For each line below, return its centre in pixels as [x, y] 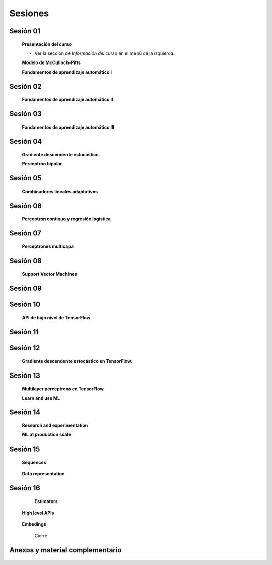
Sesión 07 [25, 233]
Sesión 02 [26, 86]
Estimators [46, 501]
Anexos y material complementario [65, 550]
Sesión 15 [25, 449]
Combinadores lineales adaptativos [60, 191]
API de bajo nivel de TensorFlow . [57, 318]
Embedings [34, 524]
